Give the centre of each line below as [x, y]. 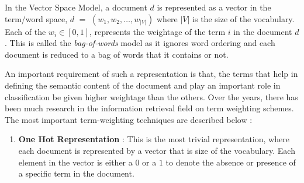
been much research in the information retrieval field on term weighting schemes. [149, 108]
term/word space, [36, 18]
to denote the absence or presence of [231, 162]
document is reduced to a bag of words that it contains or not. [117, 54]
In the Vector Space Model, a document [76, 7]
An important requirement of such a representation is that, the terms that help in [151, 74]
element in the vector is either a [75, 162]
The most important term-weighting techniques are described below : [129, 119]
